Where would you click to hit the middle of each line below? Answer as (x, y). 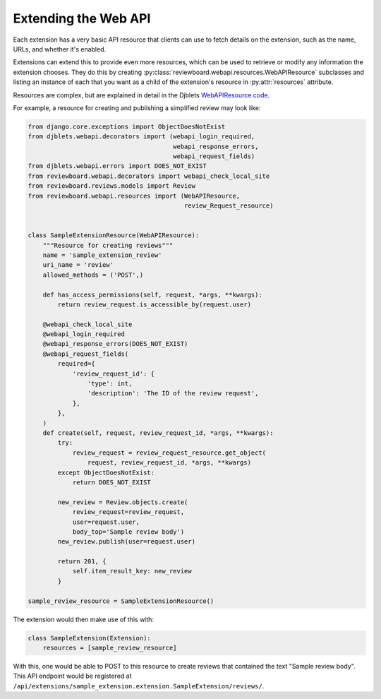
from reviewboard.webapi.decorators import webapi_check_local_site (149, 176)
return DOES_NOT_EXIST (111, 482)
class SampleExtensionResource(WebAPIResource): (114, 235)
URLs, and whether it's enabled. (59, 49)
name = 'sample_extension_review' (102, 255)
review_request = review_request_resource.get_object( (169, 453)
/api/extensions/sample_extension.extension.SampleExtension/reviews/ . (139, 686)
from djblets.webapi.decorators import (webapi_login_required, (141, 137)
